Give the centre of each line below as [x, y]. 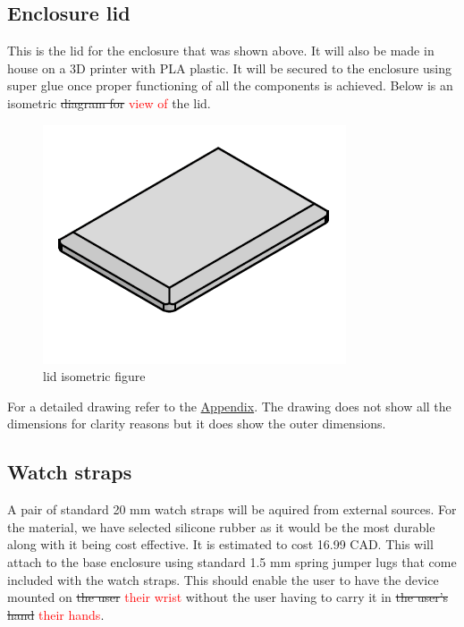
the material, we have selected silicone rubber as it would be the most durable [221, 526]
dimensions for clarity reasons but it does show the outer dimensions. [197, 424]
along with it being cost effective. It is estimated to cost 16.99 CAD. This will [220, 544]
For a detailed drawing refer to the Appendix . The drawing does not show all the [229, 406]
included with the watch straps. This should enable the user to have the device [223, 579]
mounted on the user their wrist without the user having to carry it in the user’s [228, 597]
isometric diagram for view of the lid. [109, 102]
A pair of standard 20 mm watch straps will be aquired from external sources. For [232, 509]
